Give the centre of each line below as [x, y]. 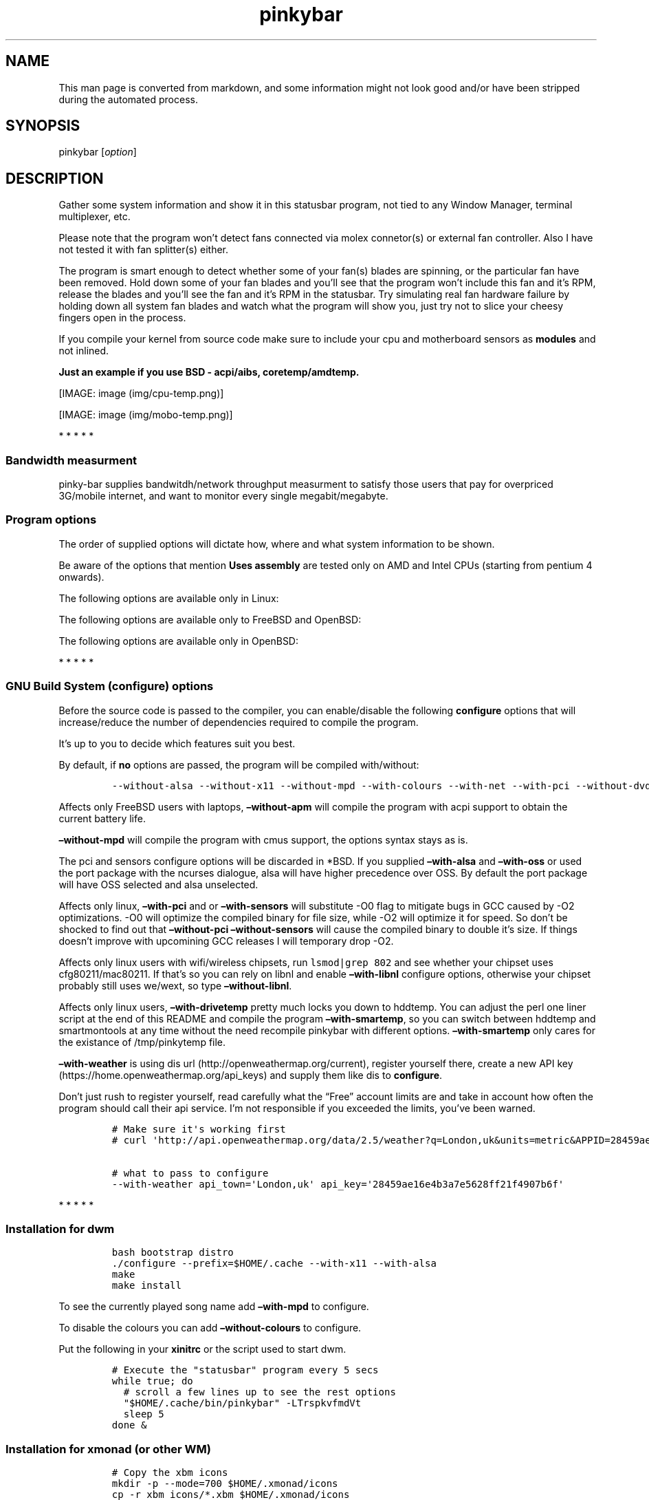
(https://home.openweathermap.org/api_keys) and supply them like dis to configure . [251, 1075]
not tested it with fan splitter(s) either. [144, 250]
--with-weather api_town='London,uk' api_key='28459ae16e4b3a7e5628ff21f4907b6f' [338, 1184]
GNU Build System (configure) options [110, 686]
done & [129, 1425]
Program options [51, 520]
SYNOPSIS [43, 126]
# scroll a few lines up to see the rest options [260, 1392]
